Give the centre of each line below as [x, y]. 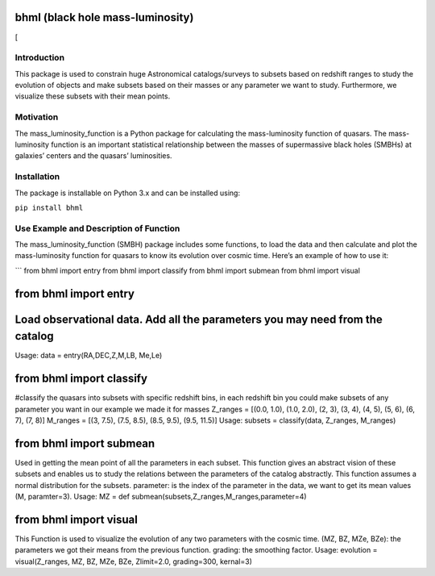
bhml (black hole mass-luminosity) [104, 17]
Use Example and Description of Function [97, 228]
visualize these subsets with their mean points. [93, 96]
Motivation [37, 117]
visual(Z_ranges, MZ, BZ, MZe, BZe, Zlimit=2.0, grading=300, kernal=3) [134, 561]
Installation [37, 177]
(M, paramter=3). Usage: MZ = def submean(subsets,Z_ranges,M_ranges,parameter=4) [161, 497]
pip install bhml [49, 207]
